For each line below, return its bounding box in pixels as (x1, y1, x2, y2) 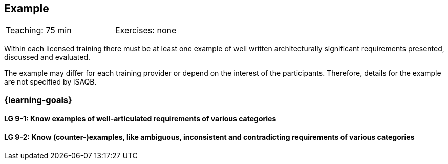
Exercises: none (115, 25, 177, 36)
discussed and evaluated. (4, 53, 91, 62)
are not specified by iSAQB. (4, 77, 97, 87)
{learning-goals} (4, 94, 72, 105)
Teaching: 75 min (6, 25, 72, 36)
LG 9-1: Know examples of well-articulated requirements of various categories (4, 114, 276, 124)
